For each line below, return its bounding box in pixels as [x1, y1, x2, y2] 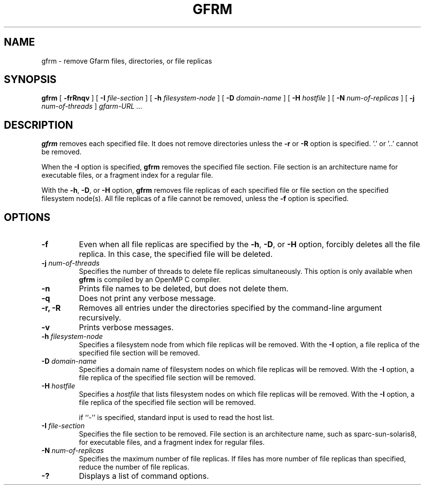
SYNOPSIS [4, 73, 57, 86]
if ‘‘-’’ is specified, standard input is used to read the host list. [79, 413, 274, 422]
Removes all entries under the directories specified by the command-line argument [79, 303, 382, 313]
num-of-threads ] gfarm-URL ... [41, 102, 143, 111]
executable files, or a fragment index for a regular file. [41, 171, 213, 180]
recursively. [79, 313, 121, 323]
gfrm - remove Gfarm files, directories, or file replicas [41, 56, 212, 65]
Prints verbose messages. [79, 322, 174, 333]
